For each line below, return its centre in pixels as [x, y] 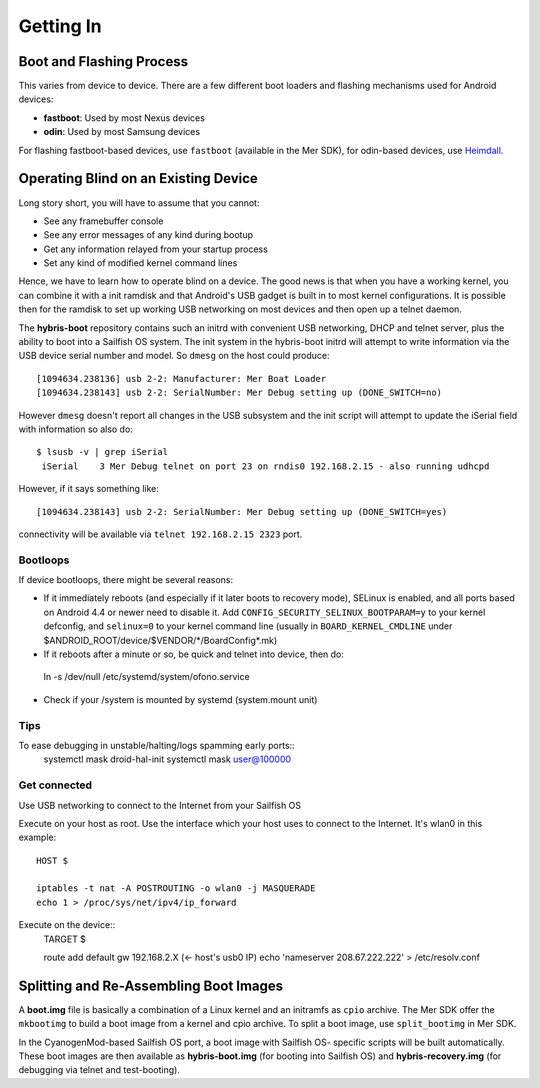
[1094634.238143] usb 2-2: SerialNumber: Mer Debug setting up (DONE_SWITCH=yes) [242, 511]
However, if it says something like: [89, 489]
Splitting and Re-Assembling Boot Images [151, 985]
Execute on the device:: [67, 925]
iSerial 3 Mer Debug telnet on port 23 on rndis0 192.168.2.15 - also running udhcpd [265, 466]
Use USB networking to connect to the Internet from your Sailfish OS [160, 805]
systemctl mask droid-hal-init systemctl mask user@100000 [167, 759]
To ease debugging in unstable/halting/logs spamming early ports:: [156, 745]
